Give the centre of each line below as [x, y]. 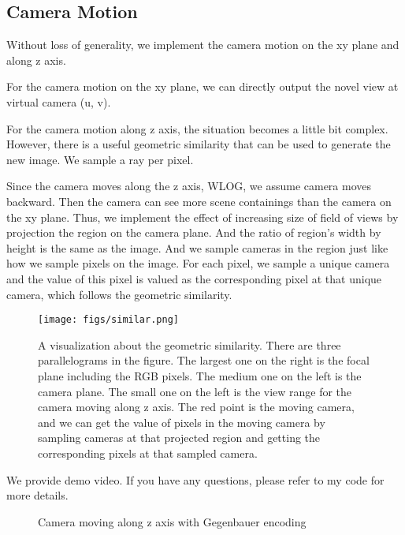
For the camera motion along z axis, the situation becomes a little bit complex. [197, 128]
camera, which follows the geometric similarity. [119, 294]
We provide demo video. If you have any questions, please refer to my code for [195, 479]
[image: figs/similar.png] [108, 320]
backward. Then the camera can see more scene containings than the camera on [199, 201]
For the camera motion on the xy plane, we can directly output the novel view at [202, 86]
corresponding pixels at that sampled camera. [148, 453]
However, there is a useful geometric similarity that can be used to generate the [199, 144]
